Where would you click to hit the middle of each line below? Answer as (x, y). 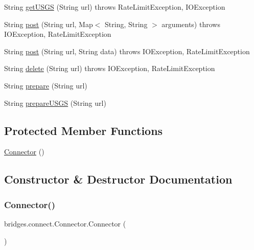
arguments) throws (191, 24)
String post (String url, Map (49, 24)
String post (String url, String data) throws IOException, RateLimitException (127, 51)
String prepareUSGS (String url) (55, 103)
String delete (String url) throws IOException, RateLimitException (110, 68)
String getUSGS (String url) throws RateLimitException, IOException (115, 7)
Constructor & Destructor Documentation (118, 179)
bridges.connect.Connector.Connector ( (65, 223)
